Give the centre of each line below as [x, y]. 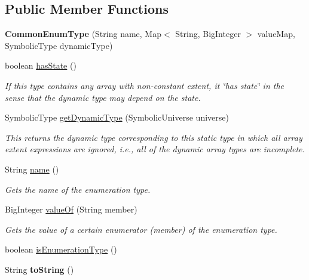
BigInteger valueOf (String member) [71, 209]
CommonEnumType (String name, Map [83, 34]
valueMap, [276, 34]
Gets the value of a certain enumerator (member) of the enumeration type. [141, 229]
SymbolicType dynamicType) [59, 45]
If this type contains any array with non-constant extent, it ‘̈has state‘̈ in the [145, 85]
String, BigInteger [208, 34]
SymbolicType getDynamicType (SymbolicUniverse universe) [117, 117]
